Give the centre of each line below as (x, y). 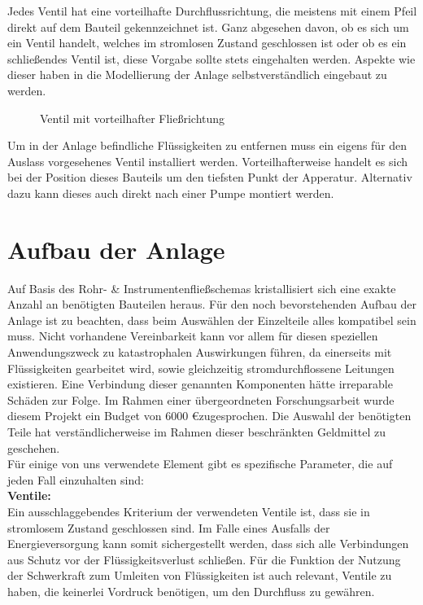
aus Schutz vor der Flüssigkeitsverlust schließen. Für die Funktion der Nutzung (204, 559)
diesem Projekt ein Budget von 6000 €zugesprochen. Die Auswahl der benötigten (209, 416)
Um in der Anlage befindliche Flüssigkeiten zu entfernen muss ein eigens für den (207, 145)
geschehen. (34, 447)
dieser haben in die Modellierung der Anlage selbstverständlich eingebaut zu (197, 75)
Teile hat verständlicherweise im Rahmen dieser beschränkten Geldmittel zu (197, 432)
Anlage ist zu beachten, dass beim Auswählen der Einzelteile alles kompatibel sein (212, 320)
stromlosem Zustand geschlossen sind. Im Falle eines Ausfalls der (169, 527)
